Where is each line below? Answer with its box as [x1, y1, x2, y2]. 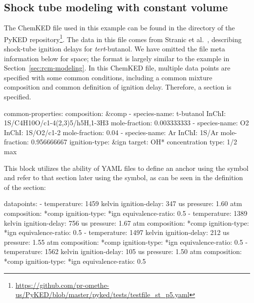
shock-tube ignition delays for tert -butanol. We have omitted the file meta [4, 44, 225, 54]
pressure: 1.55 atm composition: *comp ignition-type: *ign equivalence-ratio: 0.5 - [4, 236, 248, 247]
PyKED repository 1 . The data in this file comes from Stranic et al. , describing [4, 32, 242, 44]
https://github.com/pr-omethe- [15, 280, 109, 290]
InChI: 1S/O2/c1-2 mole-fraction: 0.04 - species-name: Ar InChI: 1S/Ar [4, 127, 218, 137]
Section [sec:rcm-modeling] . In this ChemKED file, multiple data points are [4, 63, 231, 73]
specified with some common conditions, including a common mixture [4, 72, 212, 82]
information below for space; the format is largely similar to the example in [4, 53, 230, 63]
